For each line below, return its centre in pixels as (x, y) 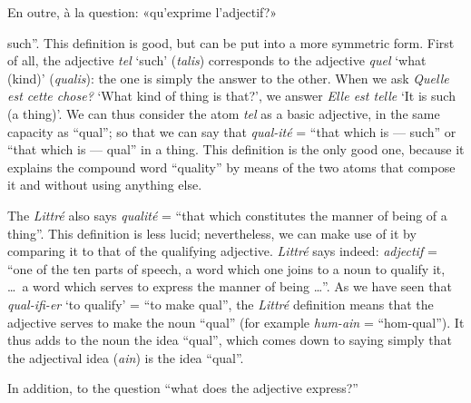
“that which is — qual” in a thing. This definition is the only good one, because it (236, 149)
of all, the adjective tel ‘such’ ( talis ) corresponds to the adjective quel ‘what (217, 60)
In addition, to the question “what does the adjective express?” (183, 388)
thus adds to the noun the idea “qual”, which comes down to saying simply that (230, 340)
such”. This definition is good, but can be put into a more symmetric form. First (231, 42)
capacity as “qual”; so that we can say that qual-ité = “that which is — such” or (232, 131)
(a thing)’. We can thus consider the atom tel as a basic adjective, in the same (224, 113)
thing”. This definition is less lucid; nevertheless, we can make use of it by (212, 233)
